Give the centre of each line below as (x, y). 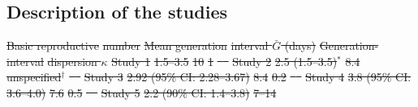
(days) (300, 45)
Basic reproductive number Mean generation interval (138, 45)
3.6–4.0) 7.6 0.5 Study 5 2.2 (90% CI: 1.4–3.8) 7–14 (142, 92)
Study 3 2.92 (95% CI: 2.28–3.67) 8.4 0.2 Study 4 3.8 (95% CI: (248, 77)
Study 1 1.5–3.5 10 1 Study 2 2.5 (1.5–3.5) (224, 61)
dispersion (72, 61)
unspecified (34, 77)
